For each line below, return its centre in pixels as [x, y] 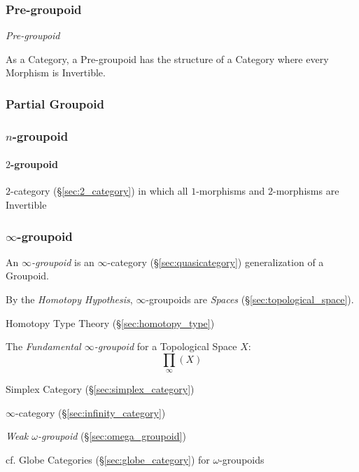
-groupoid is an [63, 262]
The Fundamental [43, 346]
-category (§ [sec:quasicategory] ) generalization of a [216, 262]
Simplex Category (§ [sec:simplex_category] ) [100, 389]
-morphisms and [231, 191]
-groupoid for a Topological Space [166, 346]
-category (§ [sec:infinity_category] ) [91, 412]
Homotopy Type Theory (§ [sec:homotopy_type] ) [110, 322]
